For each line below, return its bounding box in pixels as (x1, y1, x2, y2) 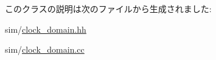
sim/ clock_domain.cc (5, 43, 85, 56)
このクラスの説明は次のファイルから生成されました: (5, 2, 212, 15)
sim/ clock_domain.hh (5, 22, 86, 35)
